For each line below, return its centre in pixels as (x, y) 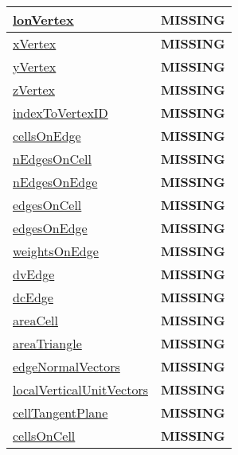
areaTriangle (47, 343)
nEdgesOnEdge (55, 182)
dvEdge (34, 274)
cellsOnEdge (47, 136)
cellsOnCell (44, 436)
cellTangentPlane (60, 412)
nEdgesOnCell (52, 159)
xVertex (35, 43)
